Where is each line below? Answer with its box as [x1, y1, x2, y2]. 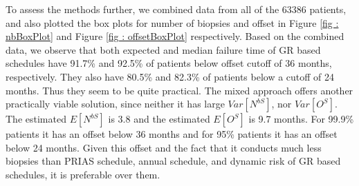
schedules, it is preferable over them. [6, 167, 160, 181]
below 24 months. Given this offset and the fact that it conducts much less [6, 140, 322, 154]
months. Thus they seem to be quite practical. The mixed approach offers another [6, 83, 353, 97]
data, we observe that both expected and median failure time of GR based [6, 42, 321, 56]
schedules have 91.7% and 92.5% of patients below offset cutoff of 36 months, [6, 56, 332, 70]
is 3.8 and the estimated [108, 112, 210, 126]
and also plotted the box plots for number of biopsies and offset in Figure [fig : [6, 15, 339, 30]
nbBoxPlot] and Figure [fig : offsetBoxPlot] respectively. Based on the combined [6, 29, 344, 43]
